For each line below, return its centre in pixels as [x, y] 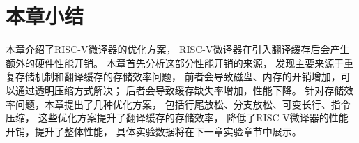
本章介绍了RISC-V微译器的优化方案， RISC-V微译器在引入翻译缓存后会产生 [178, 49]
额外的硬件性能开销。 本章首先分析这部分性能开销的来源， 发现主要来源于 [175, 62]
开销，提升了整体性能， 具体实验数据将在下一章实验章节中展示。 [154, 131]
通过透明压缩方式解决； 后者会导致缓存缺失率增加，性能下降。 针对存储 [179, 90]
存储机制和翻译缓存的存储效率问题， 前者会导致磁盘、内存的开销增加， [178, 76]
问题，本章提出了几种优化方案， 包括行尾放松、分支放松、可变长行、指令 [183, 104]
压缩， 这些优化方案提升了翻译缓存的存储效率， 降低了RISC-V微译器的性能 [177, 118]
